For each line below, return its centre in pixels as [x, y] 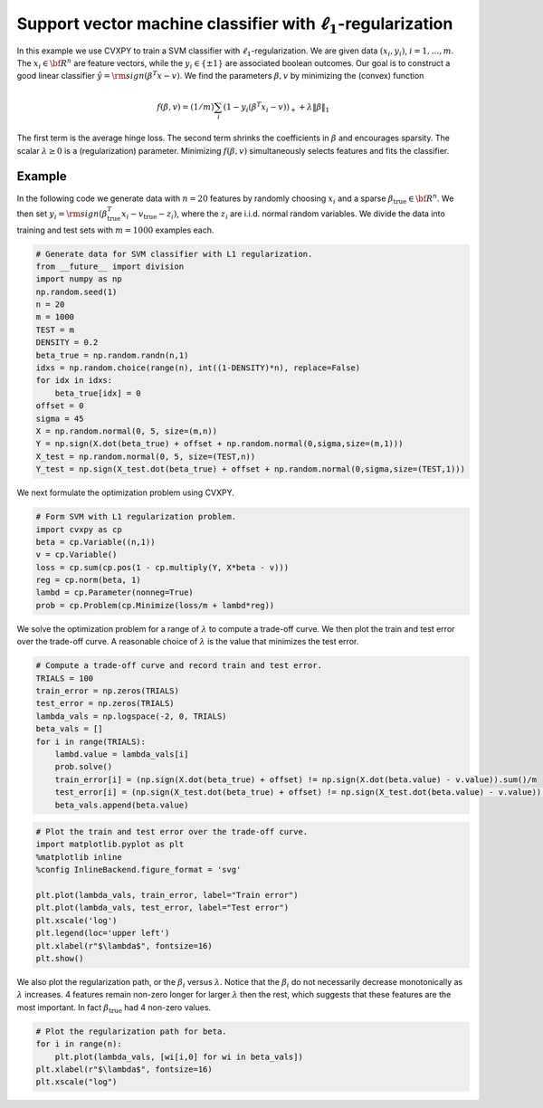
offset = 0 [60, 406]
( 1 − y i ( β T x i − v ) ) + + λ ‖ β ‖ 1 [276, 107]
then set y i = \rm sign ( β [62, 215]
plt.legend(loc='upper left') [103, 933]
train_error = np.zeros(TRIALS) [108, 691]
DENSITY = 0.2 [67, 343]
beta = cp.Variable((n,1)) [95, 542]
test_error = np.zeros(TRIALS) [105, 703]
